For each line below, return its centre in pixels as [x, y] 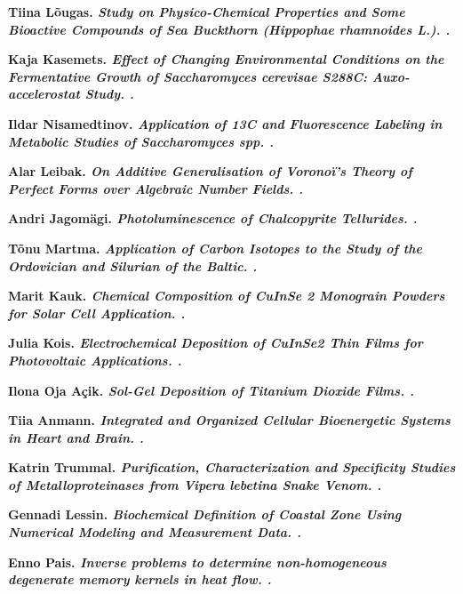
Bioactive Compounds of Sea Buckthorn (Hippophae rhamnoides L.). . [229, 29]
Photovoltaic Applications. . [95, 360]
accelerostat [44, 94]
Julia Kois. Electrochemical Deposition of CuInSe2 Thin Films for [216, 343]
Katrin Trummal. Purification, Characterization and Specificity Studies [232, 467]
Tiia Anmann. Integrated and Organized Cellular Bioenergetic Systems [229, 420]
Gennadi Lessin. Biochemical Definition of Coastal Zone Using [205, 514]
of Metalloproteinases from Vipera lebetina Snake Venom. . [195, 484]
